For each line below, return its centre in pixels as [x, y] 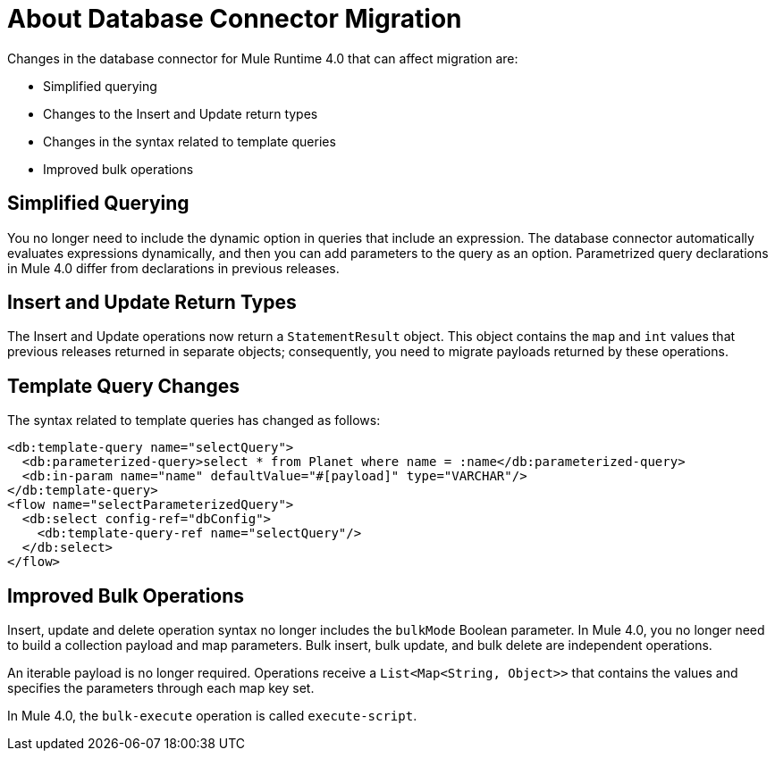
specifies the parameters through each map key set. [161, 688]
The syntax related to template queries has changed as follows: [194, 421]
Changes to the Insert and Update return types [181, 113]
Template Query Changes [123, 386]
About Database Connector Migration [235, 19]
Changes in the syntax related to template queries [190, 141]
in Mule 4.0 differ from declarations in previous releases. [173, 268]
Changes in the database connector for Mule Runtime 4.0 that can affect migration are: [263, 58]
